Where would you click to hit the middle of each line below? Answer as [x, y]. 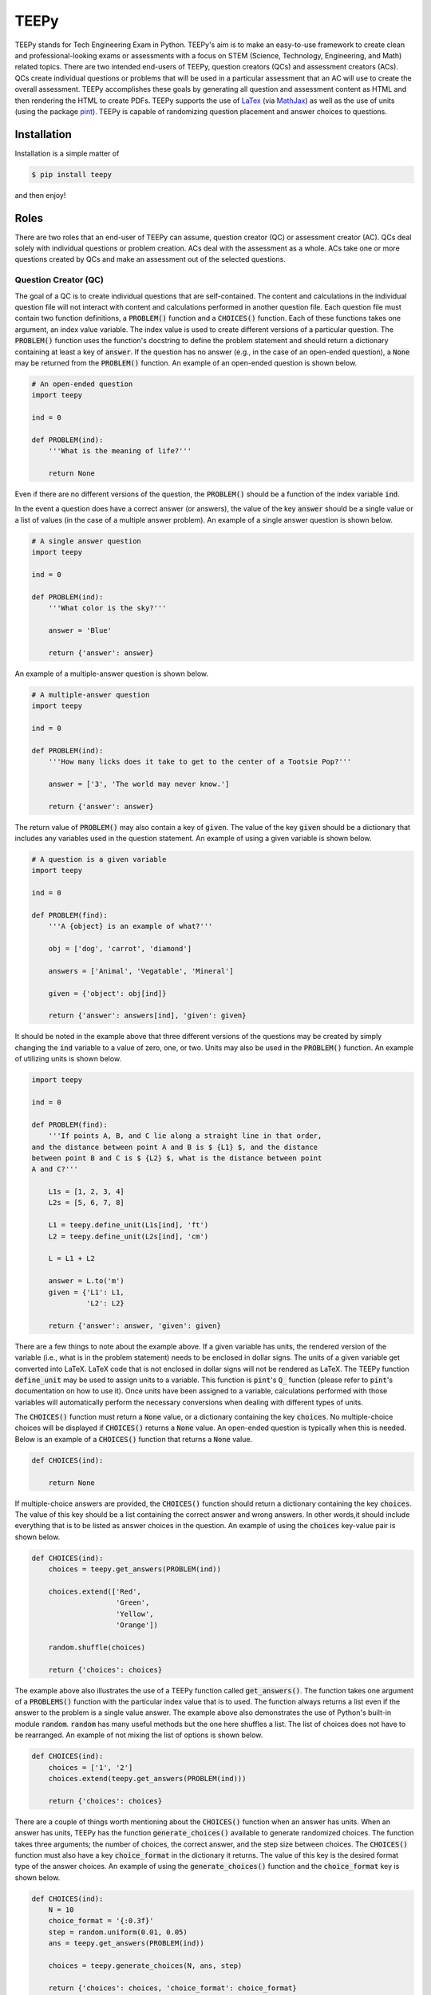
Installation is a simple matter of [67, 153]
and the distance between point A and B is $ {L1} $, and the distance [175, 1147]
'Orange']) [137, 1625]
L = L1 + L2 [72, 1258]
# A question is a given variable [99, 859]
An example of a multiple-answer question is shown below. [112, 674]
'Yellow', [135, 1614]
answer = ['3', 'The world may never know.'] [139, 784]
